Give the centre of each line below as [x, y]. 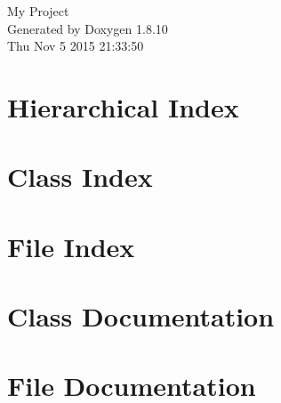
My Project [38, 11]
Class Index [80, 177]
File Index [71, 246]
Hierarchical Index [123, 106]
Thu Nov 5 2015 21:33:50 [76, 46]
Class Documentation [141, 316]
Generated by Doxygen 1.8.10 [88, 28]
